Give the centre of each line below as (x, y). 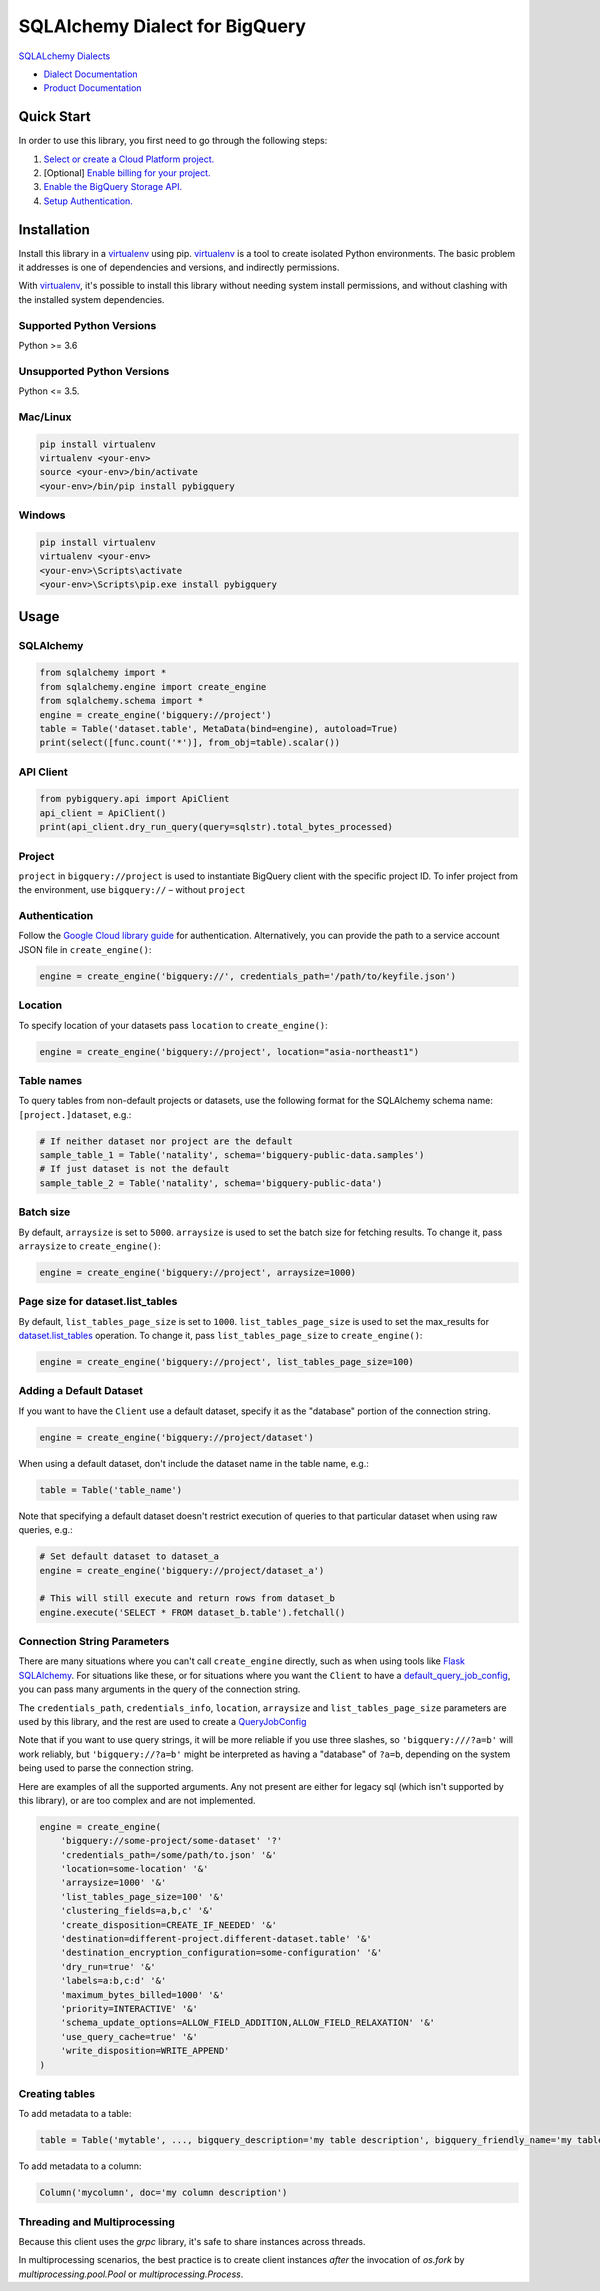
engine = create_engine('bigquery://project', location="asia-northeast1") (229, 1051)
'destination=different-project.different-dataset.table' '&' (216, 1939)
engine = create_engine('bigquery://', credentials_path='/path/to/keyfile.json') (248, 976)
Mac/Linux (45, 417)
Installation (54, 229)
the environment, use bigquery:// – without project (132, 890)
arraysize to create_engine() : (90, 1246)
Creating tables (56, 2093)
